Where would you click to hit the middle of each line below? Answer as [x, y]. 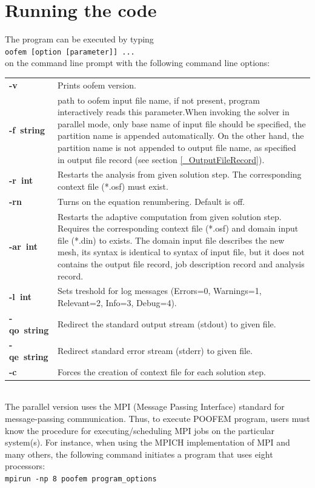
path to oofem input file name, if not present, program [158, 100]
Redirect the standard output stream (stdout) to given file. [167, 323]
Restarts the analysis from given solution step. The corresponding [179, 174]
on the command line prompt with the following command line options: [138, 63]
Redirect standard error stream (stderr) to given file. [155, 351]
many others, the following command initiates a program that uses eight [139, 454]
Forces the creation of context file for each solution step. [161, 371]
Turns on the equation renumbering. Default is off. [151, 201]
